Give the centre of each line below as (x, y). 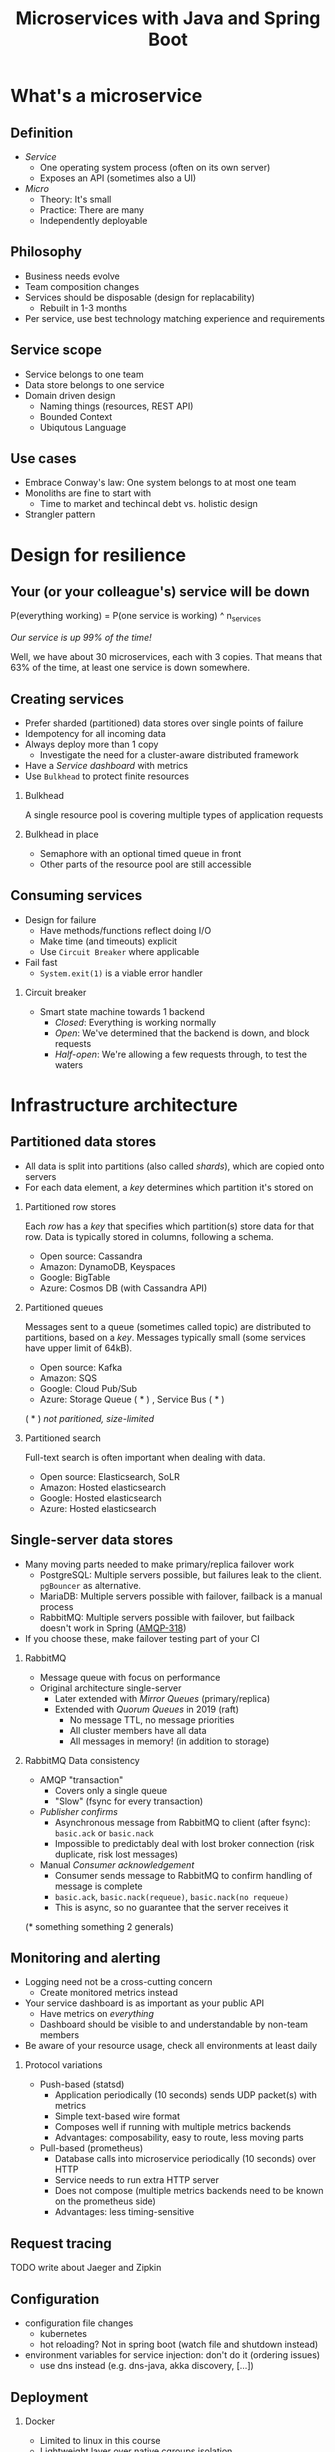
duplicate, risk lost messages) (116, 1854)
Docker (40, 2421)
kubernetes (63, 2334)
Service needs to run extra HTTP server (137, 2180)
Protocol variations (63, 2065)
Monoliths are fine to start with (88, 493)
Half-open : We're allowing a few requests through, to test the (181, 1054)
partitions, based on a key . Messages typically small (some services (165, 1337)
